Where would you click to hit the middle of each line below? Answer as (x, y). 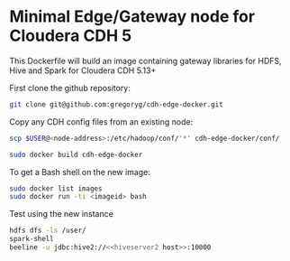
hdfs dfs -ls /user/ (48, 231)
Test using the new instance (62, 214)
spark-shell (32, 239)
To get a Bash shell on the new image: (80, 172)
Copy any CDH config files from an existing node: (101, 121)
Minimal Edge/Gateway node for (132, 17)
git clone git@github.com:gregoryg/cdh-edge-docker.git (116, 104)
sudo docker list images (56, 188)
